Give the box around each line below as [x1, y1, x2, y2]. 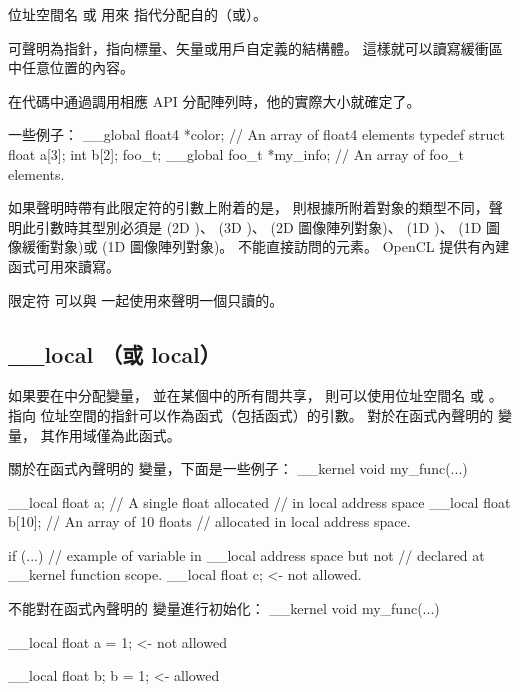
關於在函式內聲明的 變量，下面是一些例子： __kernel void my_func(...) [8, 458, 468, 479]
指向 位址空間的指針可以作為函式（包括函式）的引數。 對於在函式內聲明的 [8, 404, 494, 425]
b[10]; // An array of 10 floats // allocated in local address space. [8, 511, 411, 532]
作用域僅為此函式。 [54, 424, 181, 445]
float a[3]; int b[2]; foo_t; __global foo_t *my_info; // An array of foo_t [8, 143, 464, 164]
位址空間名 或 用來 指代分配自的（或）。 [8, 4, 267, 24]
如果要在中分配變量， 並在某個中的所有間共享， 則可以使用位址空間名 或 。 [8, 385, 503, 406]
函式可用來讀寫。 [8, 255, 120, 276]
